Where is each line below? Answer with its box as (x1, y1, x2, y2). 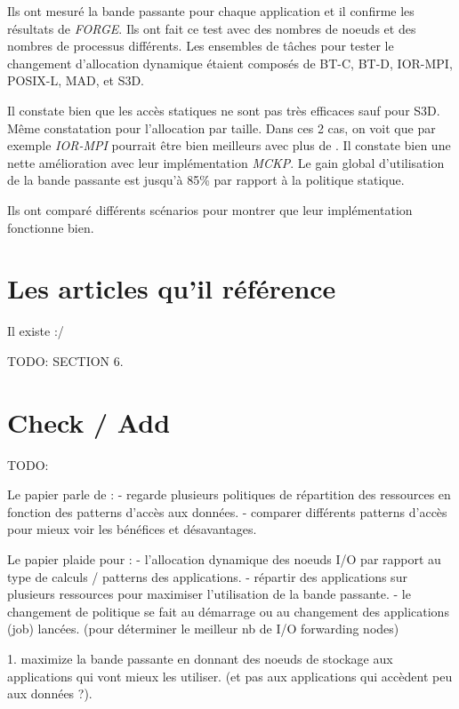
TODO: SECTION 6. (7, 351, 124, 370)
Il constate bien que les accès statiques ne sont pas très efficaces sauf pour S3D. (7, 100, 440, 119)
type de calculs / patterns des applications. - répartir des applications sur (7, 567, 407, 586)
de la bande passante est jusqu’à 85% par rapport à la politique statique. (7, 171, 405, 189)
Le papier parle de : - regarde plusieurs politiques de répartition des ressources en (7, 485, 451, 504)
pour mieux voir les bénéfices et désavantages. (7, 520, 257, 538)
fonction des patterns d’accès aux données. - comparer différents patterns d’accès (7, 502, 447, 521)
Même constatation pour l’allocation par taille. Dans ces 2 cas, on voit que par (7, 118, 436, 137)
